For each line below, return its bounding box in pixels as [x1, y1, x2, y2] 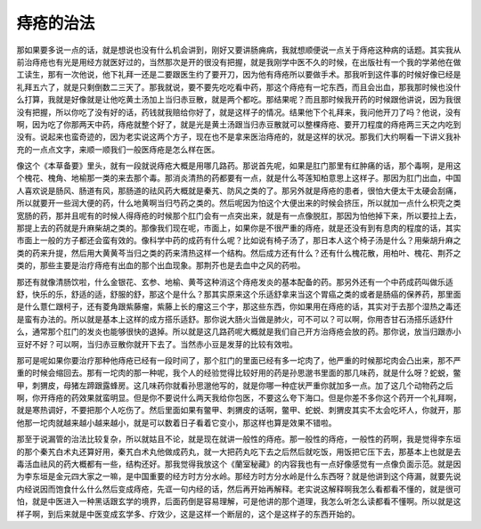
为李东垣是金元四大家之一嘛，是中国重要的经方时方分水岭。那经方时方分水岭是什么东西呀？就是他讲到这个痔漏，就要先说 [16, 471, 461, 482]
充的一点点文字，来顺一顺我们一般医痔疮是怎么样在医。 [16, 143, 220, 155]
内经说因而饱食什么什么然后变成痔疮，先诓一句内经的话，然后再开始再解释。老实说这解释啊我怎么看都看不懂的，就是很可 [16, 484, 461, 494]
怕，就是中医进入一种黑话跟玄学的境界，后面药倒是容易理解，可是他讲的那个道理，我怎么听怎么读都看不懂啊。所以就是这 [16, 496, 461, 507]
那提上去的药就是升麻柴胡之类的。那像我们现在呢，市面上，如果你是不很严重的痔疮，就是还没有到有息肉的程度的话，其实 [16, 223, 461, 233]
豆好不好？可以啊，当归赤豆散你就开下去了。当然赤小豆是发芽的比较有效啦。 [16, 338, 298, 349]
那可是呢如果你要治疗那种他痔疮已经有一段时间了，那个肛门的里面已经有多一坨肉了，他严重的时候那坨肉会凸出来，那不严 [16, 354, 461, 365]
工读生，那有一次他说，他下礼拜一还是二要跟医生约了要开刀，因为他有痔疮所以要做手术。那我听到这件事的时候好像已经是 [16, 69, 461, 80]
